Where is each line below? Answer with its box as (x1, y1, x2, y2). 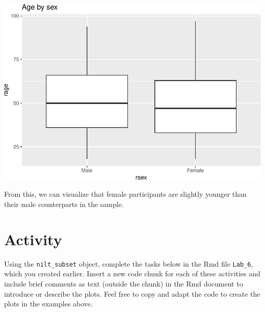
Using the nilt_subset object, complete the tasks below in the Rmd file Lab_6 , (4, 258, 253, 269)
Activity (4, 228, 62, 249)
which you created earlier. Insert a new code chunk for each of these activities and (4, 268, 260, 279)
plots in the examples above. (4, 298, 93, 309)
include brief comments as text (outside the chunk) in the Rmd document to (4, 278, 243, 289)
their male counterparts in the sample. (4, 199, 124, 210)
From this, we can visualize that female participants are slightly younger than (4, 189, 247, 199)
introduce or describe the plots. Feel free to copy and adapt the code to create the (4, 288, 260, 299)
